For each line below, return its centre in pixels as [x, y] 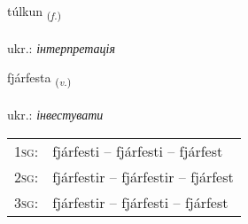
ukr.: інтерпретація [61, 47]
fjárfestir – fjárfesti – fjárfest [140, 202]
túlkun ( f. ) [35, 12]
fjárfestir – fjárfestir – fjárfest [143, 176]
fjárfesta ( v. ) [39, 79]
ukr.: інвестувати [55, 115]
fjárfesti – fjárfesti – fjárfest [138, 151]
